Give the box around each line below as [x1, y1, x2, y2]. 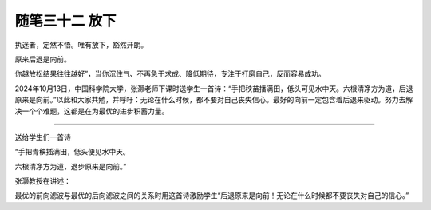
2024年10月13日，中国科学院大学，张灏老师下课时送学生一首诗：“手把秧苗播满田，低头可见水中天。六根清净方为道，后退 [14, 84, 413, 93]
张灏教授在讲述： [14, 176, 71, 186]
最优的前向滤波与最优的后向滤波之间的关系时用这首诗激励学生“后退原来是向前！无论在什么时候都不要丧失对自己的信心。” [14, 191, 409, 200]
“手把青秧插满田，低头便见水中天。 [14, 147, 131, 157]
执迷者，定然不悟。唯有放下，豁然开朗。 [14, 40, 148, 50]
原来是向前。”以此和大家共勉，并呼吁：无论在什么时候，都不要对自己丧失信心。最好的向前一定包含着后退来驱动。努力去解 [14, 95, 413, 105]
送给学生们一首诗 [14, 132, 71, 141]
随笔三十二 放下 [14, 12, 117, 30]
